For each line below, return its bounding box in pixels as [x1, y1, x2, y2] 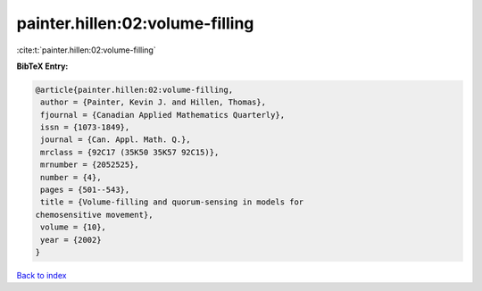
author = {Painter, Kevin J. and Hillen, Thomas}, [40, 97, 267, 107]
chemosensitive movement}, [35, 210, 154, 220]
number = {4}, [40, 172, 102, 182]
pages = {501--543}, [40, 185, 130, 195]
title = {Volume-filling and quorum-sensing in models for [40, 197, 304, 207]
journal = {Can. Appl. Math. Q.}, [40, 135, 191, 145]
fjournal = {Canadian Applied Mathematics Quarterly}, [40, 110, 286, 120]
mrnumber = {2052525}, [40, 160, 140, 170]
